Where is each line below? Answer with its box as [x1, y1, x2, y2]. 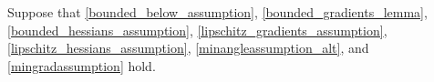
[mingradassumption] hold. [7, 56, 156, 75]
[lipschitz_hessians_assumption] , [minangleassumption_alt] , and [7, 38, 369, 57]
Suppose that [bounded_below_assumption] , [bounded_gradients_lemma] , [7, 3, 428, 21]
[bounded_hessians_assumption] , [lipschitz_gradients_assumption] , [7, 20, 387, 39]
